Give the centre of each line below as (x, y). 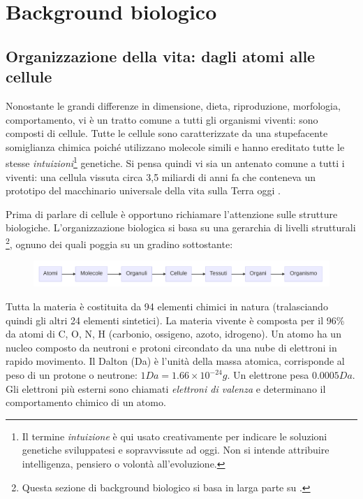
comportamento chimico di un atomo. (86, 402)
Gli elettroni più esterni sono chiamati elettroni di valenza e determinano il (166, 388)
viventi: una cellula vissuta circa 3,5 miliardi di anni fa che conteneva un (161, 176)
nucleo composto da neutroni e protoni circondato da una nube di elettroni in (171, 347)
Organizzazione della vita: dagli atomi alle (161, 56)
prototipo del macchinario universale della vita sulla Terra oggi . (143, 190)
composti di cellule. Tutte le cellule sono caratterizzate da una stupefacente (167, 133)
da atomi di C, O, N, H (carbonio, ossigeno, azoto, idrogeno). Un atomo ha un (173, 334)
